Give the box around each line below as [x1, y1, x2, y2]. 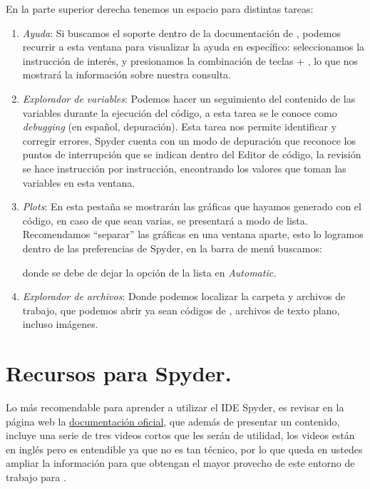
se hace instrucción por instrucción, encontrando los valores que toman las [22, 160, 346, 175]
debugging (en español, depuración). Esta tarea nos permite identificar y [22, 119, 337, 134]
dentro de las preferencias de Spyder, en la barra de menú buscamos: [22, 240, 322, 255]
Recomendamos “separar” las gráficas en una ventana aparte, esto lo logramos [22, 227, 364, 242]
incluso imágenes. [22, 316, 98, 331]
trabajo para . [6, 469, 66, 484]
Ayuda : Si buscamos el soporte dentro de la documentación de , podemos [22, 25, 341, 40]
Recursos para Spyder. [6, 359, 232, 388]
